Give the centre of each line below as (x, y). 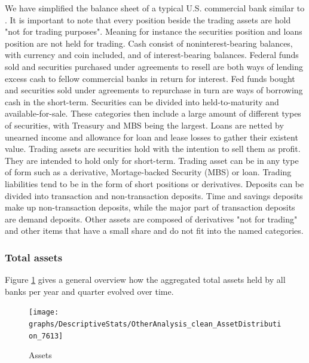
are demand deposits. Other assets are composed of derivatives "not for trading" (151, 219)
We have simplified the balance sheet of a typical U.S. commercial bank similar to (155, 8)
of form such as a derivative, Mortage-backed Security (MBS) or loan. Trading (148, 172)
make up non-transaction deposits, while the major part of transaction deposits (150, 207)
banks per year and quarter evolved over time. (89, 291)
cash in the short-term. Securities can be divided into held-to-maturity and (142, 101)
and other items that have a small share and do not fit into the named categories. (154, 231)
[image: (44, 312)
